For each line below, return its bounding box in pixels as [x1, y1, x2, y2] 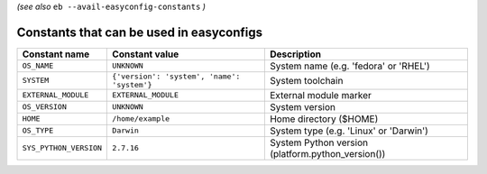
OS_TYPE [22, 126, 54, 135]
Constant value [112, 48, 179, 60]
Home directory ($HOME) [269, 113, 379, 125]
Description [269, 48, 322, 60]
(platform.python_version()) [269, 147, 386, 160]
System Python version [269, 136, 369, 149]
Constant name [22, 48, 90, 60]
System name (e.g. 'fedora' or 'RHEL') [269, 60, 430, 72]
